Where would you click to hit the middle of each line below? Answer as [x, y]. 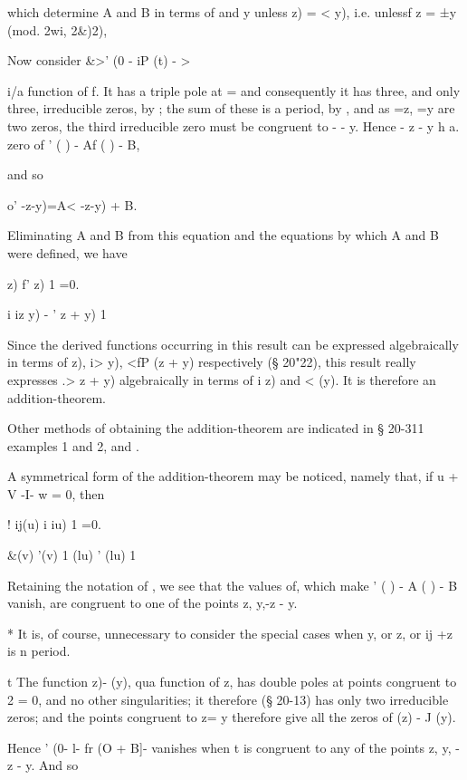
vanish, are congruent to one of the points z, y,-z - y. [152, 603]
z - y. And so [43, 765]
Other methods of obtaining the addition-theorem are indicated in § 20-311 [216, 428]
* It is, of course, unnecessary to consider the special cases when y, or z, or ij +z [230, 633]
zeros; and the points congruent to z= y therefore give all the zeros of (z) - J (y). [232, 717]
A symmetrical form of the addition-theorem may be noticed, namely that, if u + [233, 476]
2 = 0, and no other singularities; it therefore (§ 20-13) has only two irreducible [228, 699]
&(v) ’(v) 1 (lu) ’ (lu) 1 [72, 555]
